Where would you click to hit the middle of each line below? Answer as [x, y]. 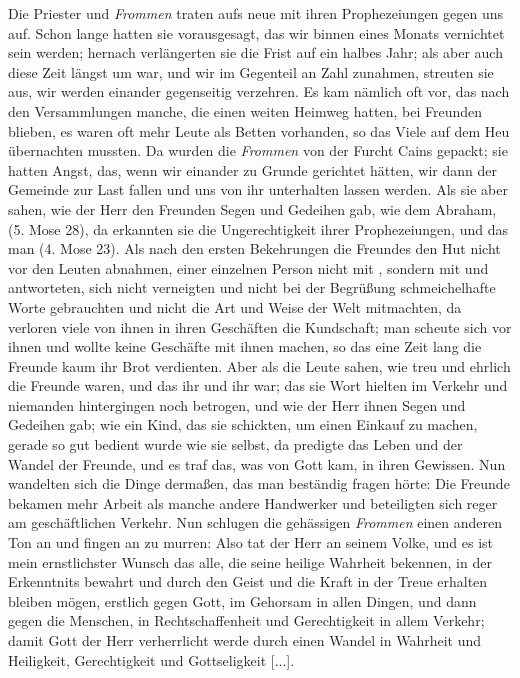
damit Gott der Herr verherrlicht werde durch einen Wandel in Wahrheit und [245, 640]
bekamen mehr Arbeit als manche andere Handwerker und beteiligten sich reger [253, 502]
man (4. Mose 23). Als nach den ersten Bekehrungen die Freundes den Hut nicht [254, 248]
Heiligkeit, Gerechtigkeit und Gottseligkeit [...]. [151, 659]
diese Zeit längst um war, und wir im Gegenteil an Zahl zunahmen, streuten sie [251, 71]
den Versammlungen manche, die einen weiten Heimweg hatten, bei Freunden [245, 110]
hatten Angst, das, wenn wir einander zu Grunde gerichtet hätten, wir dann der [252, 169]
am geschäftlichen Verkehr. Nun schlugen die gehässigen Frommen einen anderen [255, 522]
